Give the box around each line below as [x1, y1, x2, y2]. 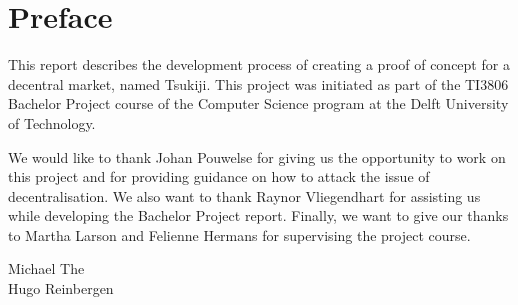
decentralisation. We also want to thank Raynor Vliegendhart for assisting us [8, 185, 481, 206]
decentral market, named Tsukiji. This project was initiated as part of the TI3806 [8, 73, 509, 94]
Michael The [8, 258, 85, 279]
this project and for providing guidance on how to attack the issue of [8, 166, 430, 187]
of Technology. [8, 112, 96, 133]
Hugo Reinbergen [8, 278, 114, 299]
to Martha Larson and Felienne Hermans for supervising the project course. [8, 224, 471, 245]
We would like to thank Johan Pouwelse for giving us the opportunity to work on [8, 146, 506, 167]
